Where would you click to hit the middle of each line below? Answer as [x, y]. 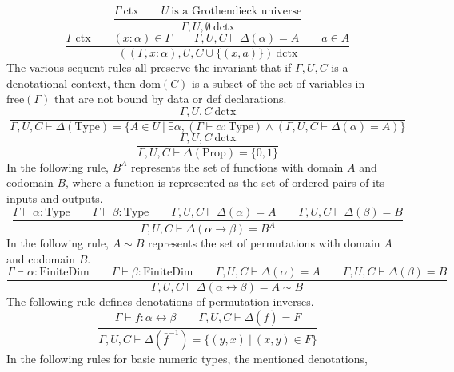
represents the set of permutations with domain [264, 243]
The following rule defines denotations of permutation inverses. [160, 301]
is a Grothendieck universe [237, 11]
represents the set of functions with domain [237, 166]
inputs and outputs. [55, 198]
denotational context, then [71, 83]
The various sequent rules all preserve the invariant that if [149, 67]
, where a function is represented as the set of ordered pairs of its [225, 182]
